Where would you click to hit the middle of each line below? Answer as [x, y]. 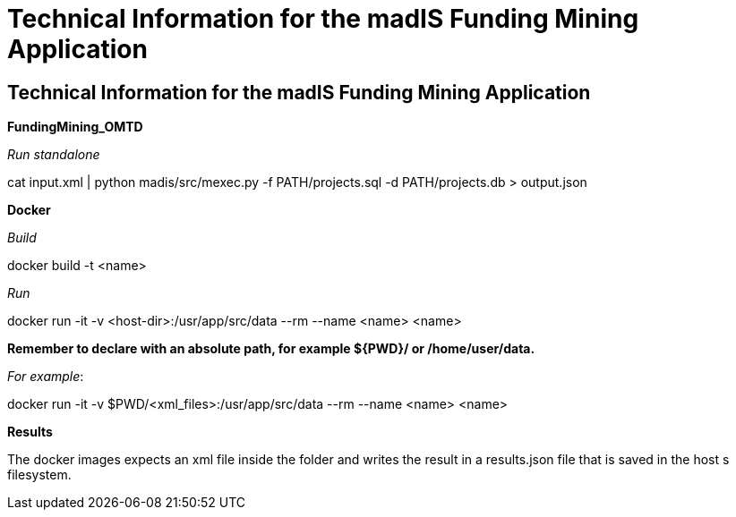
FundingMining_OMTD [75, 127]
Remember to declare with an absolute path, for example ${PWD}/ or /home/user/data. [271, 349]
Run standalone [54, 155]
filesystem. [39, 475]
